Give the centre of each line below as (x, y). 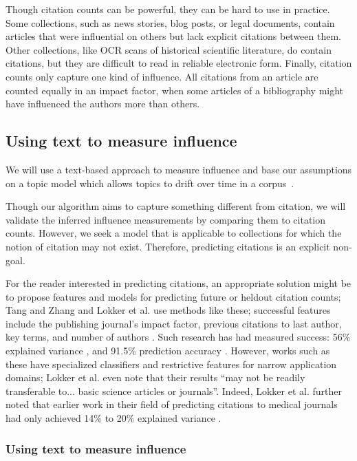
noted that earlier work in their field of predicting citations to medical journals (172, 404)
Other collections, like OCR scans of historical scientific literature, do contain (169, 49)
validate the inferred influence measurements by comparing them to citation (166, 219)
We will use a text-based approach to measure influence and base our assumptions (179, 169)
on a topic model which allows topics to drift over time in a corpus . (150, 183)
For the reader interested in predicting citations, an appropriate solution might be (178, 283)
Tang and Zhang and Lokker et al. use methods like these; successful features (168, 310)
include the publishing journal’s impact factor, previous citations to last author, (174, 323)
